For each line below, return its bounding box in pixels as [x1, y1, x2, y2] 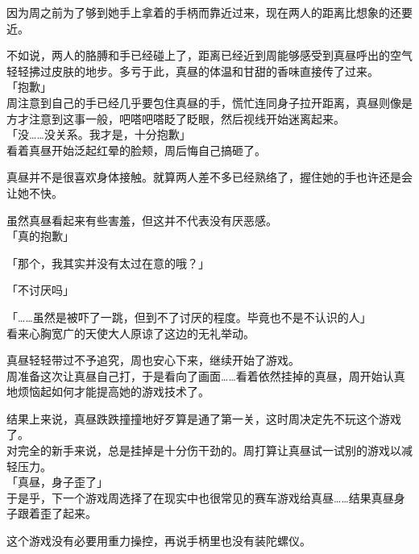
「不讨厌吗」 [6, 281, 74, 298]
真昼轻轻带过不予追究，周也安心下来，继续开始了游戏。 [6, 352, 300, 369]
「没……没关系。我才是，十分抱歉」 [6, 126, 191, 143]
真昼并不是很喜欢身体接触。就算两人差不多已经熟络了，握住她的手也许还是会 [6, 169, 413, 185]
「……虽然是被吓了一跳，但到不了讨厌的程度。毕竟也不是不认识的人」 [6, 308, 371, 325]
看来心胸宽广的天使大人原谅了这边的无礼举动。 [6, 324, 255, 341]
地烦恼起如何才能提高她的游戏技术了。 [6, 383, 209, 400]
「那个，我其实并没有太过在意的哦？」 [6, 254, 209, 271]
